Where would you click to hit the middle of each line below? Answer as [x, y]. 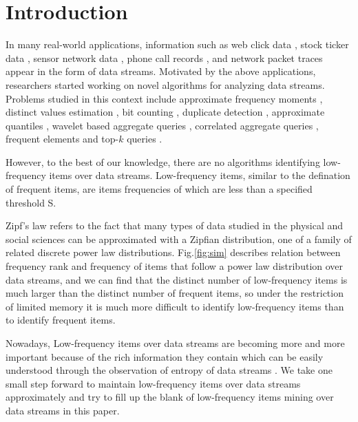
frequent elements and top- [62, 139]
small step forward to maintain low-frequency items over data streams [153, 383]
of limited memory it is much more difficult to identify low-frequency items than [175, 306]
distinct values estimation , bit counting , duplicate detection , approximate [165, 112]
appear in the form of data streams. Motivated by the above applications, [161, 71]
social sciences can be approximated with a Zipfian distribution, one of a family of [179, 239]
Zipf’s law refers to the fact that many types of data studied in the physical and [175, 225]
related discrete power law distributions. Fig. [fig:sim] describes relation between [173, 252]
